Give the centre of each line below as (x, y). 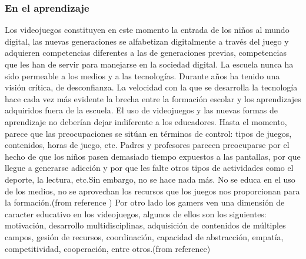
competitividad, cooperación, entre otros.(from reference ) (108, 248)
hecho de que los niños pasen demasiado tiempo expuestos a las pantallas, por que (153, 156)
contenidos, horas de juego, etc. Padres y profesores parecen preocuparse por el (147, 145)
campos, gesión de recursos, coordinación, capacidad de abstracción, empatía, (144, 236)
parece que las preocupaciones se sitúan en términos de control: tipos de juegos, (148, 133)
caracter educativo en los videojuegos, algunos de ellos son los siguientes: (136, 213)
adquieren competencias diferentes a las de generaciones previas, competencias (146, 53)
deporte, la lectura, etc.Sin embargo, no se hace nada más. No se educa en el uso (150, 179)
